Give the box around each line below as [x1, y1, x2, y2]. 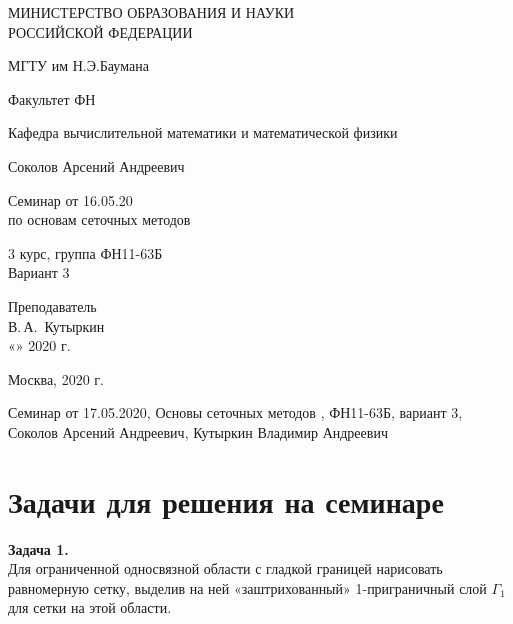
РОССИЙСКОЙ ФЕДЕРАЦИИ [8, 21, 193, 42]
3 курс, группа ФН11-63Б [8, 242, 163, 263]
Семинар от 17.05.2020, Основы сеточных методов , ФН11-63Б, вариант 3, [8, 402, 463, 423]
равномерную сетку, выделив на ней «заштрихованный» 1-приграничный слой [8, 577, 487, 598]
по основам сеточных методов [8, 209, 191, 230]
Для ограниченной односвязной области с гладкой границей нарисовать [8, 558, 443, 579]
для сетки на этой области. [8, 597, 172, 618]
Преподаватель [8, 295, 97, 316]
